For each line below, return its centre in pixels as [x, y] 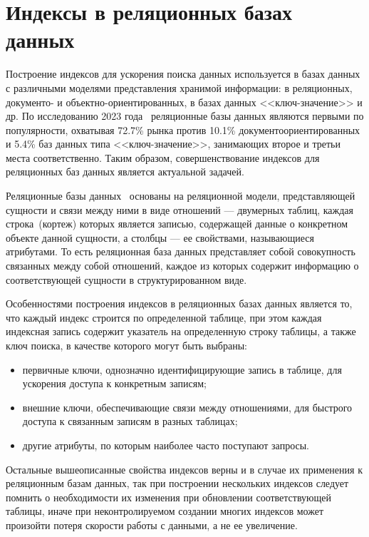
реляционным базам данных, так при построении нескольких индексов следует [177, 483]
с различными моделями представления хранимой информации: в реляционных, [179, 87]
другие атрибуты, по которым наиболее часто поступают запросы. [166, 445]
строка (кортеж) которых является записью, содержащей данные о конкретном [177, 224]
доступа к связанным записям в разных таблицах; [130, 421]
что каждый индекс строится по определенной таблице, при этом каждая [164, 317]
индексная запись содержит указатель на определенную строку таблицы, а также [181, 331]
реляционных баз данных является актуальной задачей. [125, 172]
